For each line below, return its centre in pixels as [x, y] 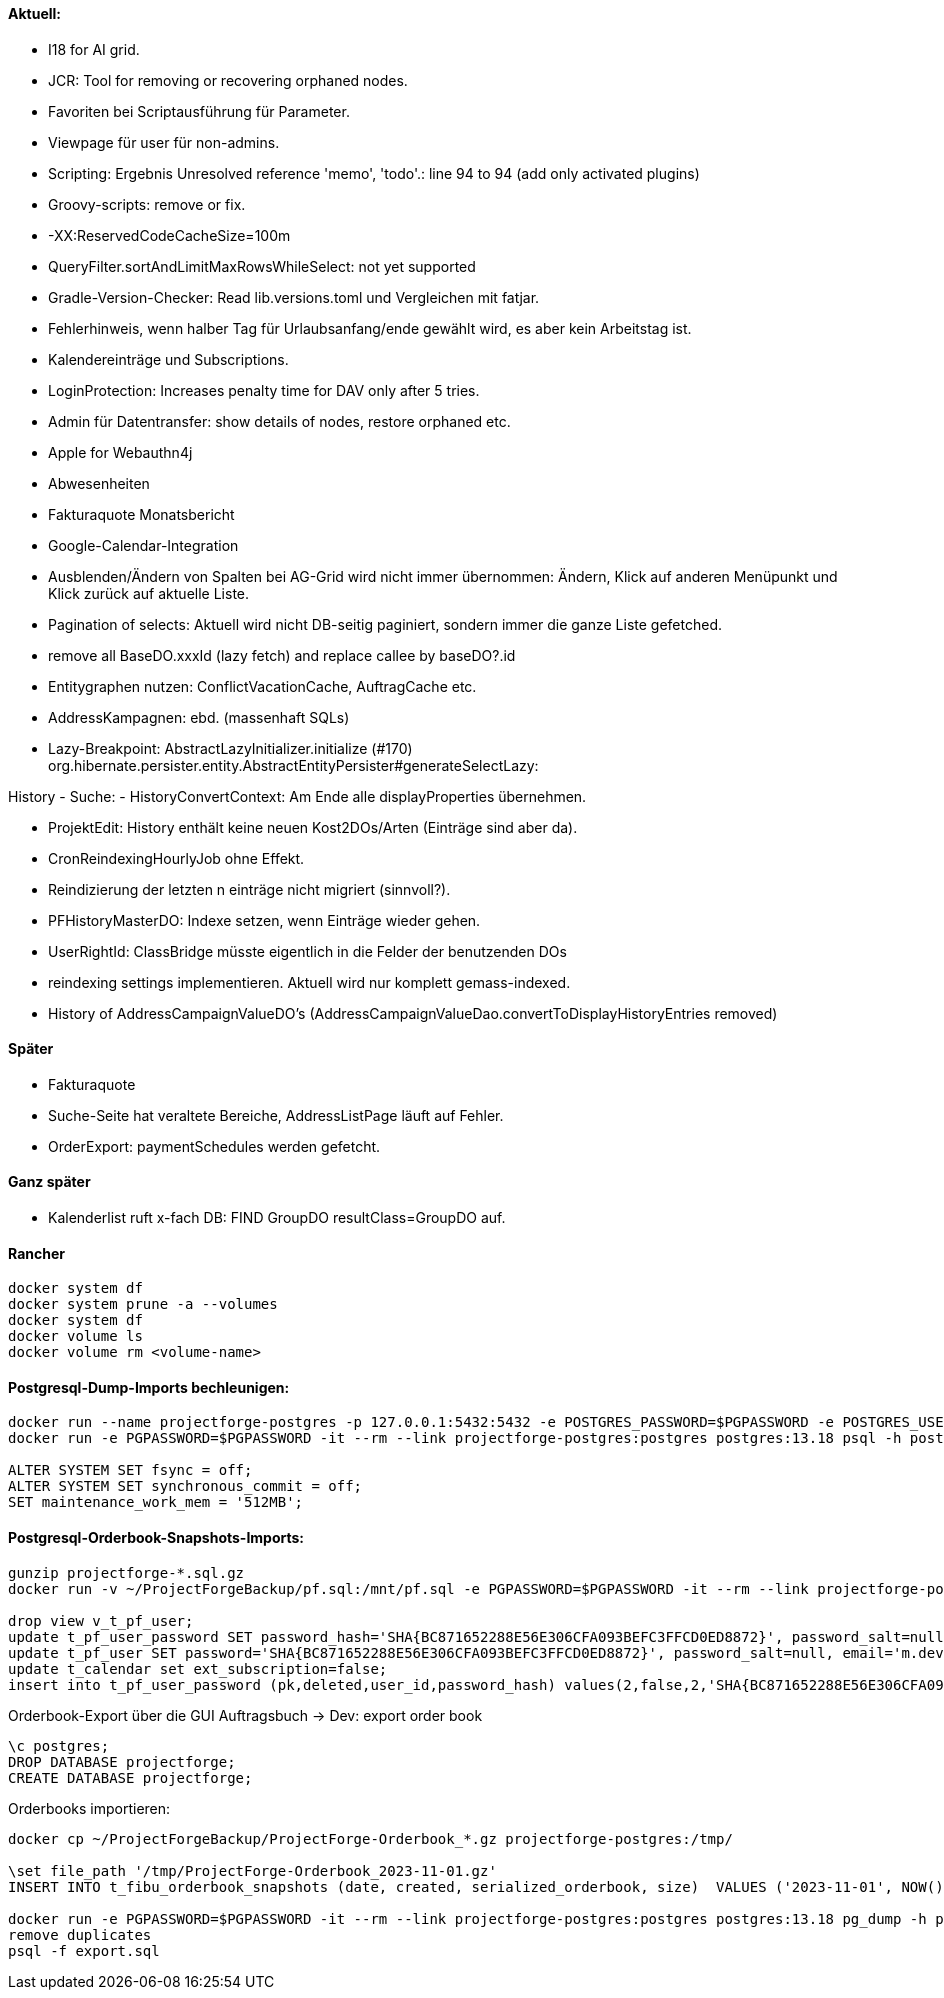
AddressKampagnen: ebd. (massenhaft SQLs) [199, 717]
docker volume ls [75, 1336]
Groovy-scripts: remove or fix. [147, 204]
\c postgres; [59, 1745]
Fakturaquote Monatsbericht [141, 514]
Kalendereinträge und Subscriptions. [168, 359]
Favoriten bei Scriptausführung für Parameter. [199, 111]
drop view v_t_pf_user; [101, 1620]
